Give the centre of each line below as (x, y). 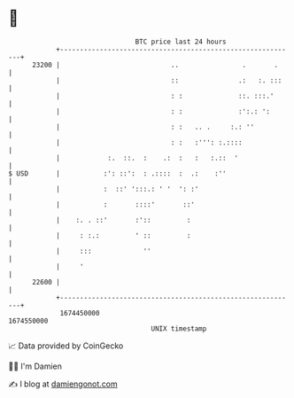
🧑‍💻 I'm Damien (35, 366)
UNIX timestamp (179, 328)
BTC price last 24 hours (181, 42)
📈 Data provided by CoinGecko (66, 346)
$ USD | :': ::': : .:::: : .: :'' (117, 173)
